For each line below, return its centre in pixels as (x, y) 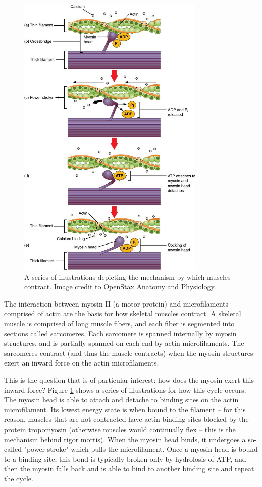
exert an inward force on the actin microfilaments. (82, 363)
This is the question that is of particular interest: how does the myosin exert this (129, 379)
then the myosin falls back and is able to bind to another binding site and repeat (129, 469)
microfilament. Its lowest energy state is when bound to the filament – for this (125, 409)
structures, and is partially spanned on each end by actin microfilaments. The (124, 343)
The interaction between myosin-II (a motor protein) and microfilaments (116, 303)
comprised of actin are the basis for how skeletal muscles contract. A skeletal (123, 313)
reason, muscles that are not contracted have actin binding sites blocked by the (126, 419)
